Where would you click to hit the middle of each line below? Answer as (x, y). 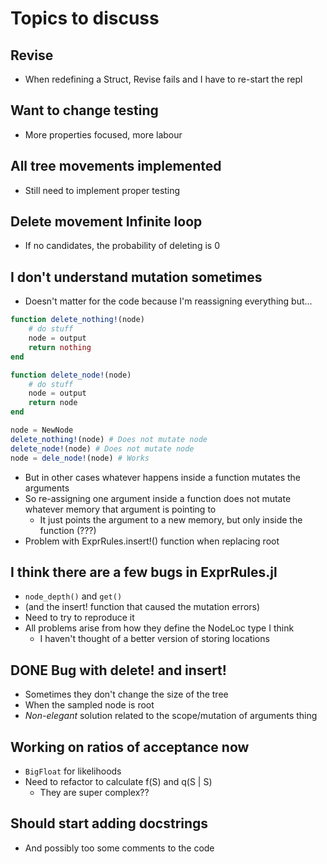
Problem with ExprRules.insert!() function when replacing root (152, 541)
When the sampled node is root (89, 705)
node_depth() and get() (73, 596)
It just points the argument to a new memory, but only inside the (171, 519)
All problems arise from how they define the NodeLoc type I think (159, 628)
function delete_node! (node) (71, 375)
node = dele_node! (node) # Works (80, 458)
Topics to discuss (85, 18)
